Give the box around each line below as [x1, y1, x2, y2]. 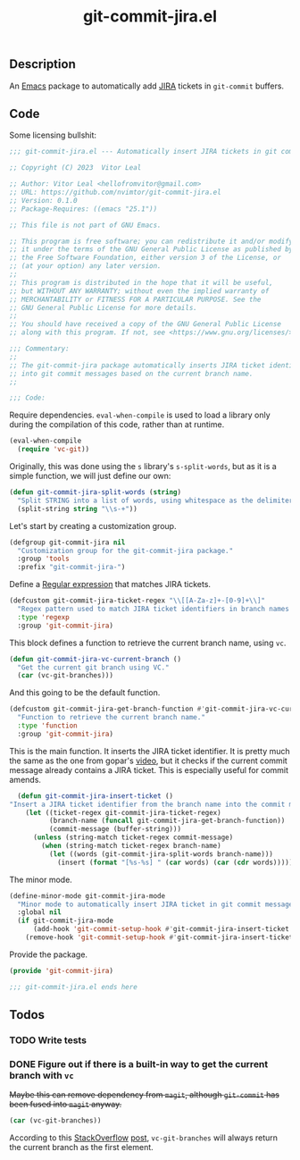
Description [9, 56, 76, 72]
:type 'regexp [17, 612, 70, 622]
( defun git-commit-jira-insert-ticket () [17, 791, 174, 801]
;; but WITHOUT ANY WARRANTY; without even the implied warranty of [9, 286, 270, 296]
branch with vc [9, 1069, 74, 1081]
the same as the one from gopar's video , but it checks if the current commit [9, 755, 287, 766]
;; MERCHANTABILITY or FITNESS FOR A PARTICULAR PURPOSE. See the [9, 295, 262, 304]
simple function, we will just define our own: [9, 471, 171, 482]
